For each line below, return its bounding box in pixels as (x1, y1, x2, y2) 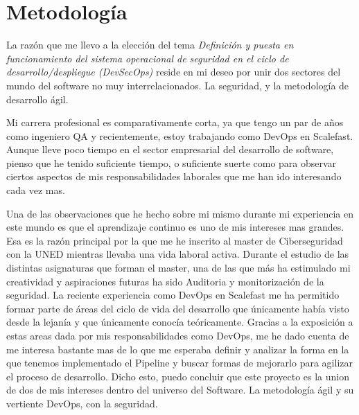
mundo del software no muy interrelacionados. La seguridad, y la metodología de (6, 78, 349, 92)
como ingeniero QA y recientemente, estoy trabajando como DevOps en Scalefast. (6, 128, 353, 143)
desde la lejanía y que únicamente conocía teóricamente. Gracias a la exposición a (6, 315, 353, 329)
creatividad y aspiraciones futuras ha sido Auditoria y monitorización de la (6, 274, 324, 288)
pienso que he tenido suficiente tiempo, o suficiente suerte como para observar (6, 155, 337, 170)
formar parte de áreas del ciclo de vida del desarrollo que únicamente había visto (6, 301, 349, 315)
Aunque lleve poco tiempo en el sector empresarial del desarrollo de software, (6, 142, 334, 157)
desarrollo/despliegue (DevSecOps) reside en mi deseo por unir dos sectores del (6, 64, 341, 79)
